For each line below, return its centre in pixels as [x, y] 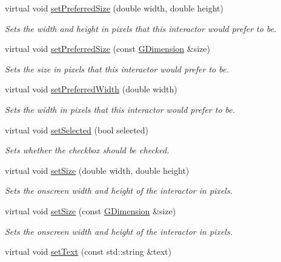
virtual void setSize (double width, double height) [97, 170]
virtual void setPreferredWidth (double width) [91, 89]
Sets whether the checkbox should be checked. [87, 150]
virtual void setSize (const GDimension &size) [91, 210]
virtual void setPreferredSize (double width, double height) [114, 8]
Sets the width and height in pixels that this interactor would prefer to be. [141, 28]
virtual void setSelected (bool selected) [77, 129]
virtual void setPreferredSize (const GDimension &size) [107, 49]
